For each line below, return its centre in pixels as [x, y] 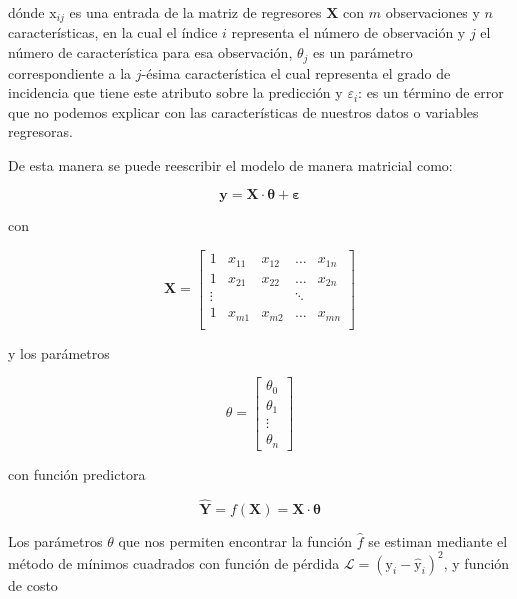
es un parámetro [363, 52]
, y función [476, 562]
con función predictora [77, 473]
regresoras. [40, 131]
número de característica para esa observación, [150, 52]
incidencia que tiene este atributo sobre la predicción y [175, 92]
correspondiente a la [70, 72]
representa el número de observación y [348, 32]
